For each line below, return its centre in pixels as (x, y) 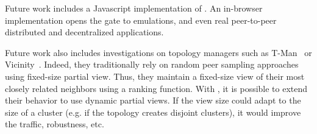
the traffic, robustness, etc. (55, 124)
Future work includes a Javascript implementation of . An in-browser (134, 8)
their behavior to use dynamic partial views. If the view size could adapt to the (153, 100)
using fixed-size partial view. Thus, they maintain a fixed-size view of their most (155, 76)
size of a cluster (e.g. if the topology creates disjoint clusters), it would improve (153, 112)
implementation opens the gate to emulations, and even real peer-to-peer (141, 20)
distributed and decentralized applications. (84, 32)
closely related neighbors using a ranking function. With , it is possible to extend (156, 88)
